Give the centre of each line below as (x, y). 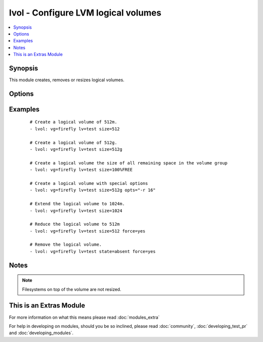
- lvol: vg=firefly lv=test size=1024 (76, 211)
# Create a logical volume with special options (89, 183)
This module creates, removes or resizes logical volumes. (67, 80)
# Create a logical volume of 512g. (74, 143)
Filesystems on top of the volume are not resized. (72, 289)
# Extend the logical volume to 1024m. (77, 204)
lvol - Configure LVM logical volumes (85, 13)
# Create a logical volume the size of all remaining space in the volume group (129, 163)
